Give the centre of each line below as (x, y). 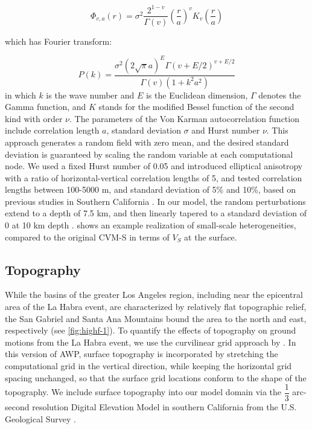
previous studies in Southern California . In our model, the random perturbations (155, 201)
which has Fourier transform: (59, 41)
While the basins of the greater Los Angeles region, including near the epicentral (154, 295)
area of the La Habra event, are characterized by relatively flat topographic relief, (156, 307)
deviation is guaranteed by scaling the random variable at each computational (149, 154)
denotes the (280, 95)
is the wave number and (90, 95)
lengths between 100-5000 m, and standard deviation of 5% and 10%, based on (151, 189)
